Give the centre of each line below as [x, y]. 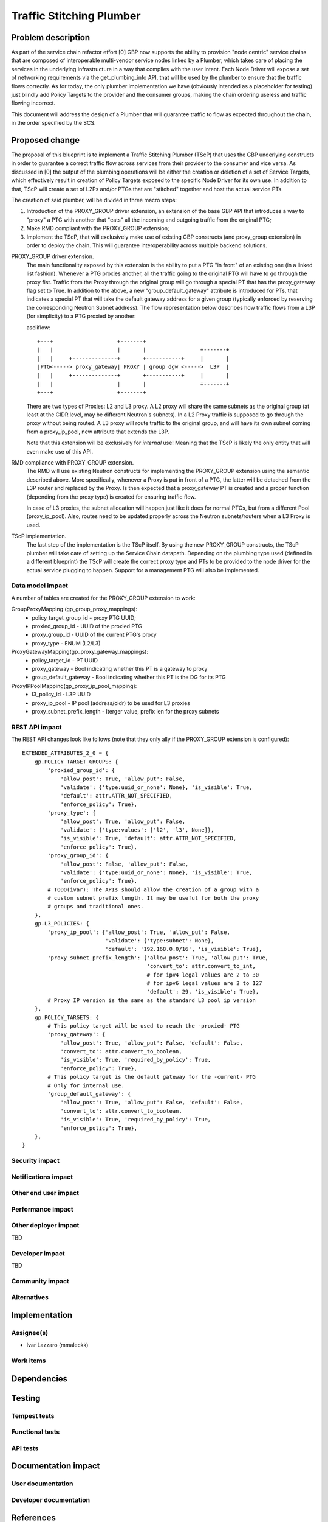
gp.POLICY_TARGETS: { [67, 1017]
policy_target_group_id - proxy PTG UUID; [84, 617]
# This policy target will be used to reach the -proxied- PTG [144, 1026]
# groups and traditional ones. [96, 907]
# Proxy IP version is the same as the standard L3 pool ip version [152, 1000]
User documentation [42, 1484]
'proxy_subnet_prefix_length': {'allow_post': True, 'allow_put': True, [158, 958]
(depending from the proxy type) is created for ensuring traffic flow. [111, 497]
